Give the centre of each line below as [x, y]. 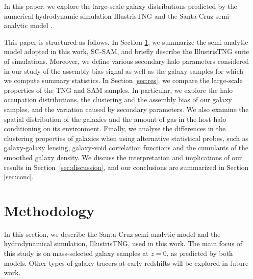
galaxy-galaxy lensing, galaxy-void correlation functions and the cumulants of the [126, 148]
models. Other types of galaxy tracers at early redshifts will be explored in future [126, 263]
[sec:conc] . [19, 177]
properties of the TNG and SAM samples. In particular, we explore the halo [118, 90]
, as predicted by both [200, 253]
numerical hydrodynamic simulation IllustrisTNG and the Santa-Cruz [109, 15]
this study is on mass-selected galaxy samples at [76, 253]
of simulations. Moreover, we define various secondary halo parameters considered [126, 61]
